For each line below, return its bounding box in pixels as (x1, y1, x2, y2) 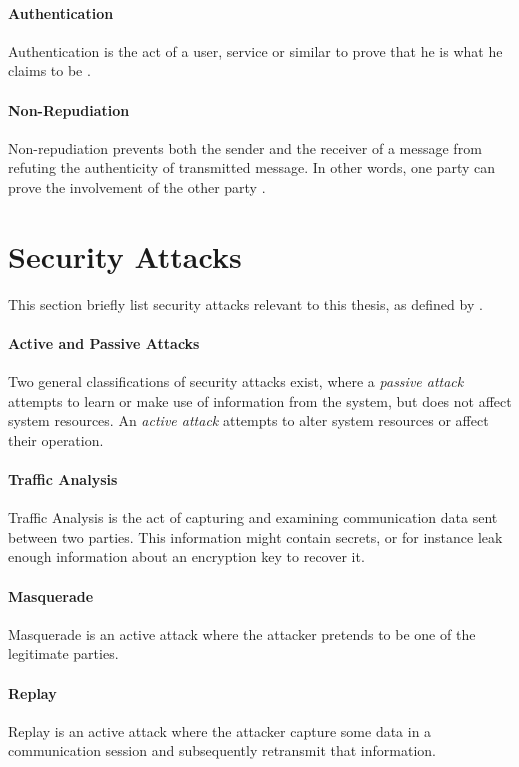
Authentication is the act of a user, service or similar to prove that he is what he (8, 40, 503, 61)
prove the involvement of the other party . (8, 176, 266, 197)
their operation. (8, 429, 104, 450)
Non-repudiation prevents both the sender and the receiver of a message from (8, 137, 482, 158)
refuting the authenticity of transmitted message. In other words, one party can (8, 157, 496, 178)
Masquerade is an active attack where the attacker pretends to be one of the (8, 623, 476, 644)
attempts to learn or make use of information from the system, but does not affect (8, 390, 512, 411)
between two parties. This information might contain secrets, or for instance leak (8, 526, 503, 547)
